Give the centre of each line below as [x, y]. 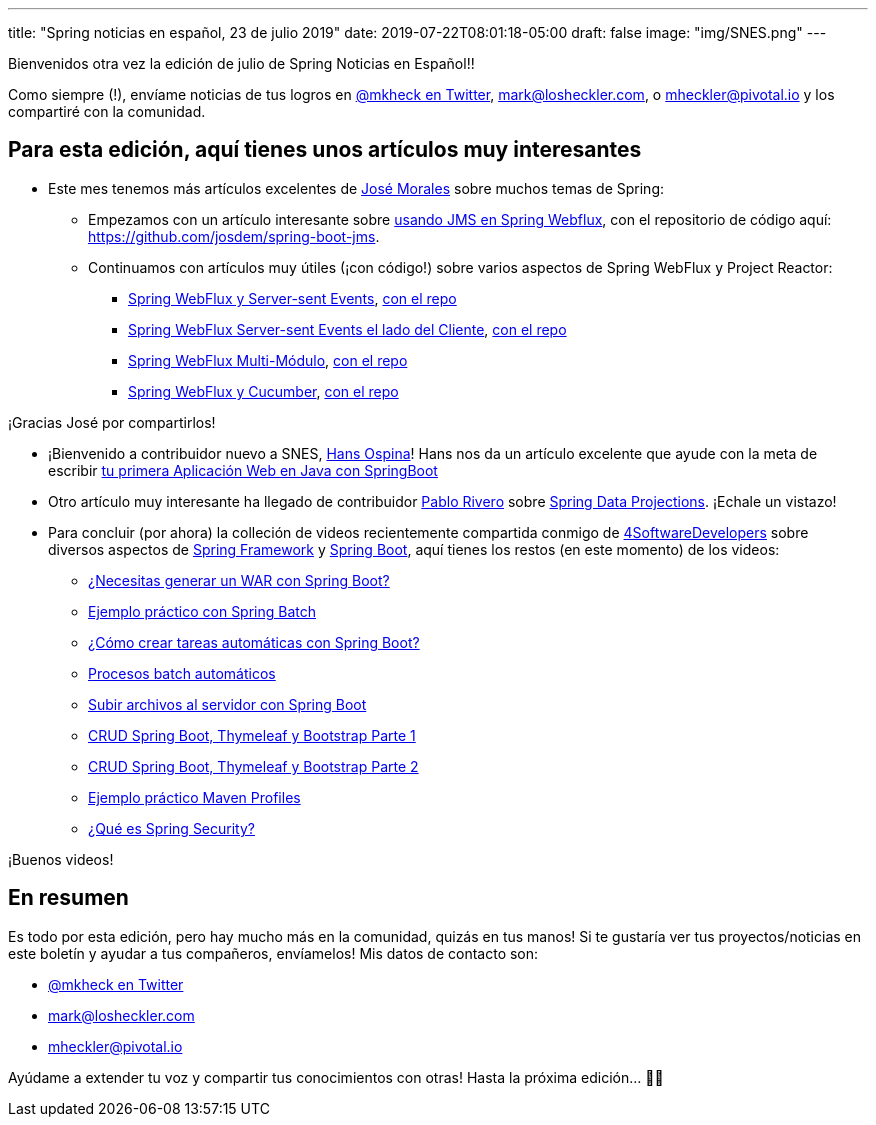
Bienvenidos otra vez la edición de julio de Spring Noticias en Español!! [241, 63]
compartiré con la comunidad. [107, 111]
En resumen [68, 898]
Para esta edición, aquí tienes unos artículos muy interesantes [325, 150]
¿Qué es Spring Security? [171, 828]
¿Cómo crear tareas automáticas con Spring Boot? [254, 642]
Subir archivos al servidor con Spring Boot [227, 704]
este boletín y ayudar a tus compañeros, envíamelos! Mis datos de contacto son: [273, 953]
